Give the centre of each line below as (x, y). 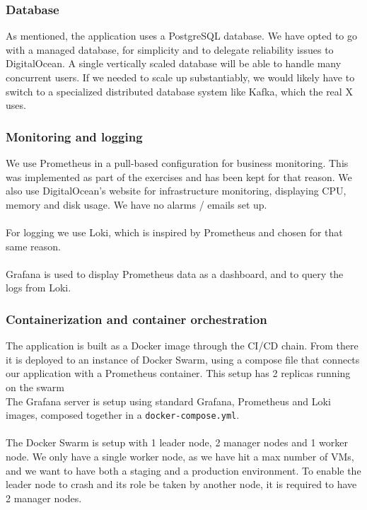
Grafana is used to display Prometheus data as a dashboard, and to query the (175, 273)
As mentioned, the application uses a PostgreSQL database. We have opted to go (182, 36)
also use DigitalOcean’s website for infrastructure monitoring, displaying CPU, (176, 191)
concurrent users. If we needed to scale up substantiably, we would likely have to (180, 77)
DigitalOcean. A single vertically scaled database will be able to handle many (174, 63)
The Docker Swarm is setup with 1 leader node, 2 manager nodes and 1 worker (177, 442)
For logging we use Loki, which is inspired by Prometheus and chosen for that (174, 232)
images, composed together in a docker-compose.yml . (123, 415)
